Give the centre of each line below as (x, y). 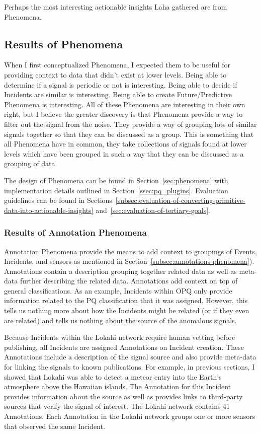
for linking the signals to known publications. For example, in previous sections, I (129, 367)
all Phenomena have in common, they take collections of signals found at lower (125, 144)
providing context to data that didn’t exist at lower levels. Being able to (115, 74)
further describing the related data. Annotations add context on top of (129, 281)
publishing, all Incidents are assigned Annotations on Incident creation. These (124, 347)
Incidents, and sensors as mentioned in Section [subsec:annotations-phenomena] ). (129, 261)
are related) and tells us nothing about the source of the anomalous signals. (120, 320)
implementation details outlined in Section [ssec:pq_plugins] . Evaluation (116, 190)
